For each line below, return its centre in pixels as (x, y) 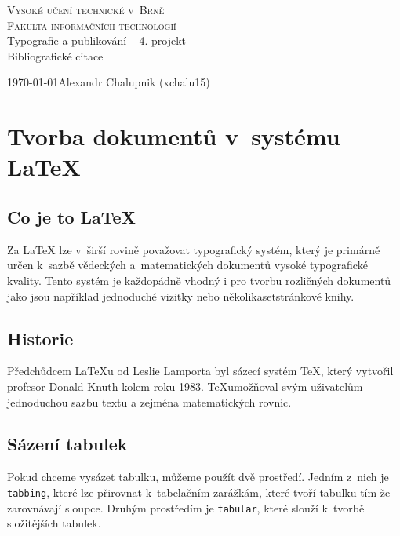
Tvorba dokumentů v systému (174, 136)
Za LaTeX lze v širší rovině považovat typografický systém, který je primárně (194, 249)
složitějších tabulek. (54, 523)
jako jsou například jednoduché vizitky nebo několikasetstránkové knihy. (181, 295)
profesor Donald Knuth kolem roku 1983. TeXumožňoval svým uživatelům (185, 386)
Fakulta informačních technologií (92, 25)
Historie (40, 338)
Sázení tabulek (67, 444)
